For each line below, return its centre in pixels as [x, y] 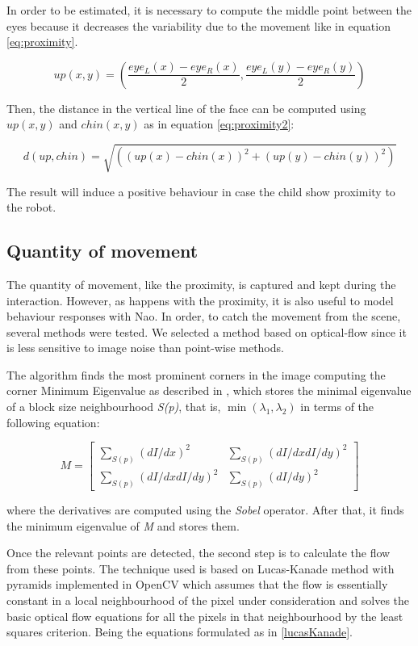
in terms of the [337, 407]
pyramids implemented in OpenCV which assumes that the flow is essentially [197, 584]
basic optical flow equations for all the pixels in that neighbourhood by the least [205, 616]
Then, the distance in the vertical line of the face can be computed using [186, 108]
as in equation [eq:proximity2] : [219, 124]
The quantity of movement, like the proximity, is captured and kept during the [201, 284]
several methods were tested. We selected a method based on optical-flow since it [207, 331]
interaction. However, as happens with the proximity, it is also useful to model [200, 300]
